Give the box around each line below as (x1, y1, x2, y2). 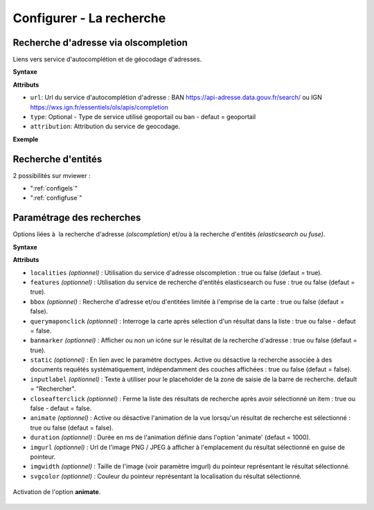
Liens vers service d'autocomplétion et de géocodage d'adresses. (12, 55, 202, 64)
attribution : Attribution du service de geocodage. (30, 122, 181, 131)
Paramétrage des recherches (12, 212, 141, 224)
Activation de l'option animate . (12, 488, 101, 496)
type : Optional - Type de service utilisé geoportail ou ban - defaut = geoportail (30, 113, 256, 121)
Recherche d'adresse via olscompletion (12, 37, 188, 49)
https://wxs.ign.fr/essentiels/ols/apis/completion (30, 103, 169, 111)
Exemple (12, 135, 39, 143)
